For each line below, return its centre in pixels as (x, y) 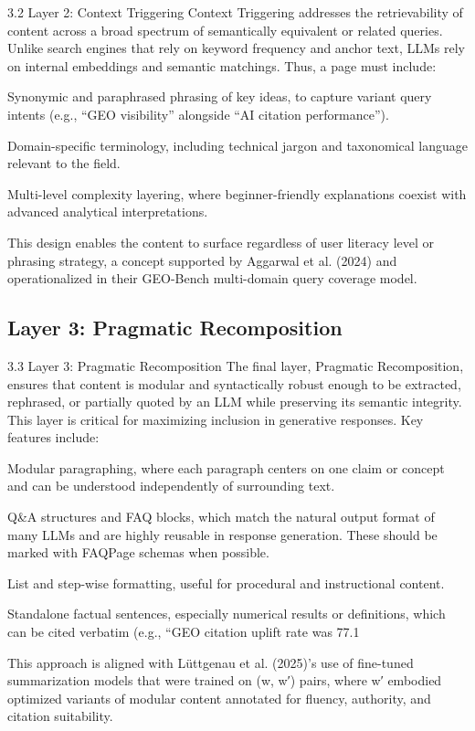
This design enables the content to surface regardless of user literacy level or (221, 242)
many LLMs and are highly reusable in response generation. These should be (222, 534)
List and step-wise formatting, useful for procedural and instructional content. (226, 583)
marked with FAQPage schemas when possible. (138, 552)
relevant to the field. (64, 163)
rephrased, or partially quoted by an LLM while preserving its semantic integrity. (235, 402)
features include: (53, 437)
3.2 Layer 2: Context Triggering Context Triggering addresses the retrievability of (235, 12)
